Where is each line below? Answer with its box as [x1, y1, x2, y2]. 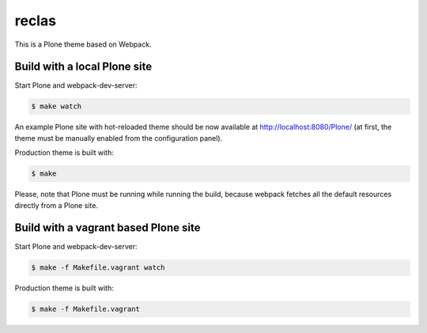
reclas [14, 12, 57, 29]
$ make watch [31, 102, 82, 111]
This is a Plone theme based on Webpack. [14, 40, 152, 49]
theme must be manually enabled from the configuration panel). [14, 133, 223, 142]
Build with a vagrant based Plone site [14, 221, 201, 235]
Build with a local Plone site [14, 60, 153, 74]
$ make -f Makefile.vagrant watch [31, 263, 165, 272]
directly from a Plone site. [14, 200, 99, 210]
